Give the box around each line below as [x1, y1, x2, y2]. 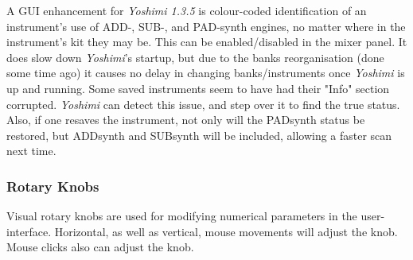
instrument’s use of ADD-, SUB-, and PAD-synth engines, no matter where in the [6, 17, 406, 34]
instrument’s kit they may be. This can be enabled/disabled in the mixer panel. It [6, 33, 407, 50]
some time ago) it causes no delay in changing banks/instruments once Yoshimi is [6, 64, 405, 81]
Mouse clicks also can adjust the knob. [6, 239, 194, 255]
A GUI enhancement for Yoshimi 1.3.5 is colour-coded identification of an [6, 2, 367, 18]
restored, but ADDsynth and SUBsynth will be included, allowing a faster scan [6, 126, 392, 143]
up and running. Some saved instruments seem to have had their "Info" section [6, 80, 390, 96]
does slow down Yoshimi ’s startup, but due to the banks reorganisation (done [6, 49, 384, 65]
